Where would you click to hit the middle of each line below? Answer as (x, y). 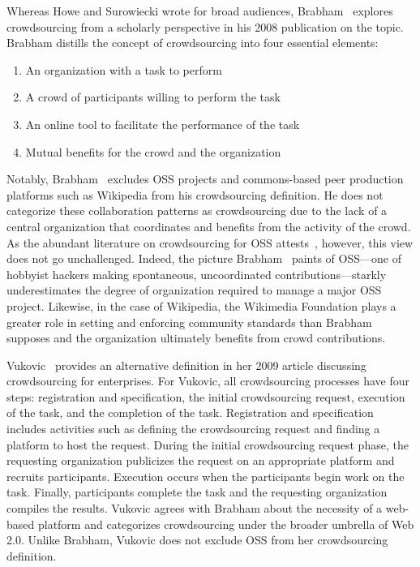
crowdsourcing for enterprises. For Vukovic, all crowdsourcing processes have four (208, 381)
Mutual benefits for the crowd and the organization (153, 151)
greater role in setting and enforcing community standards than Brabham (189, 322)
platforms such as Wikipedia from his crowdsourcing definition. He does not (195, 194)
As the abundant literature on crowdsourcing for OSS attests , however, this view (210, 242)
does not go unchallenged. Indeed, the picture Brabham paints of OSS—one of (204, 258)
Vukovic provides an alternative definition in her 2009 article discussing (186, 365)
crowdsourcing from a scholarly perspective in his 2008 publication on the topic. (205, 26)
